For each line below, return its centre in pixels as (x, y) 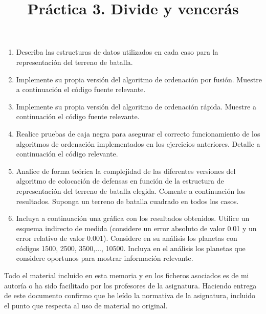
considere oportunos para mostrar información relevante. (105, 258)
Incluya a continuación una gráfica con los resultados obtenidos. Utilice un (133, 218)
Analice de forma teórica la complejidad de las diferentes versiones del (126, 171)
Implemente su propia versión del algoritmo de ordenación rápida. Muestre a (136, 106)
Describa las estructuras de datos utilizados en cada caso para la (117, 52)
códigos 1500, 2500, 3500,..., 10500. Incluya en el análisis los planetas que (131, 248)
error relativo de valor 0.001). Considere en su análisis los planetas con (127, 238)
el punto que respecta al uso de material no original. (86, 305)
